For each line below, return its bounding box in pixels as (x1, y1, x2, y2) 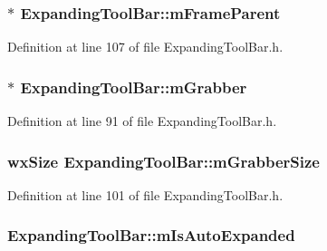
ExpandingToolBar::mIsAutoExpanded (7, 224, 295, 246)
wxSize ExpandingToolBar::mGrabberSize (7, 150, 320, 172)
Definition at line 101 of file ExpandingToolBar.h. (7, 185, 284, 204)
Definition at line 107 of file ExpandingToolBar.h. (7, 37, 284, 56)
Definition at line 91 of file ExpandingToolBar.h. (7, 111, 277, 130)
